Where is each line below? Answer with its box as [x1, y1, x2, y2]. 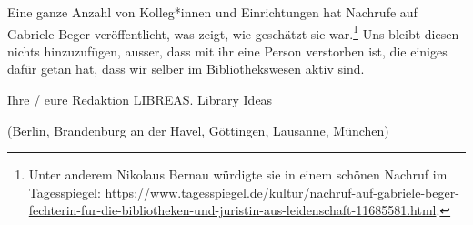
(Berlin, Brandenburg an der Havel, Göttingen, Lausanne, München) [7, 120, 389, 139]
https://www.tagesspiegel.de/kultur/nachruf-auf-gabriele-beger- [105, 182, 459, 201]
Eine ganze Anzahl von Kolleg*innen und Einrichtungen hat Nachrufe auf [7, 3, 418, 21]
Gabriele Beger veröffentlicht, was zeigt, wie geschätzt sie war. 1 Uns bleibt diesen [7, 21, 459, 43]
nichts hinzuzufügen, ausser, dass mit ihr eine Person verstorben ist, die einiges [7, 41, 448, 60]
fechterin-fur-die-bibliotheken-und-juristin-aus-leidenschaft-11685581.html [28, 200, 437, 220]
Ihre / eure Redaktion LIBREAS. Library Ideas [7, 90, 273, 109]
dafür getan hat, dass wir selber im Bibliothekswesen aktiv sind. [7, 59, 365, 78]
